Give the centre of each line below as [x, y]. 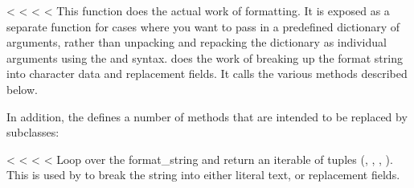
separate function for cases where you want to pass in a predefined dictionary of [203, 26]
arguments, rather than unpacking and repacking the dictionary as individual [197, 42]
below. [22, 89]
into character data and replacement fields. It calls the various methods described [207, 74]
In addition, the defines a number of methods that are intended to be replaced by [207, 116]
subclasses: [33, 132]
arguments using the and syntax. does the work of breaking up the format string [205, 57]
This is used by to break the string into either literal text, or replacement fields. [203, 175]
